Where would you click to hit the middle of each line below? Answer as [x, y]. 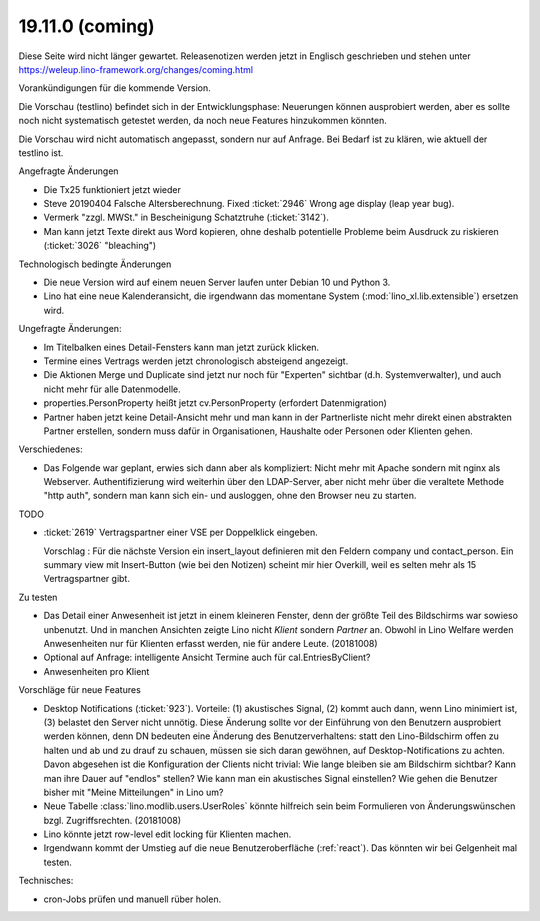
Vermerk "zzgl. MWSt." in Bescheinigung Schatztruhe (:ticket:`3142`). [186, 217]
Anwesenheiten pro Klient [96, 671]
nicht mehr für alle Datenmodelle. [112, 389]
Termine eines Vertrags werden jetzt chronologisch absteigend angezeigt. [196, 361]
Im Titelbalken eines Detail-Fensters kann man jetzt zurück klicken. [181, 347]
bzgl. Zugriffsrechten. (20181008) [112, 820]
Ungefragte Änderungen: [70, 329]
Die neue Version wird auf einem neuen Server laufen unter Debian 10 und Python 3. [217, 282]
